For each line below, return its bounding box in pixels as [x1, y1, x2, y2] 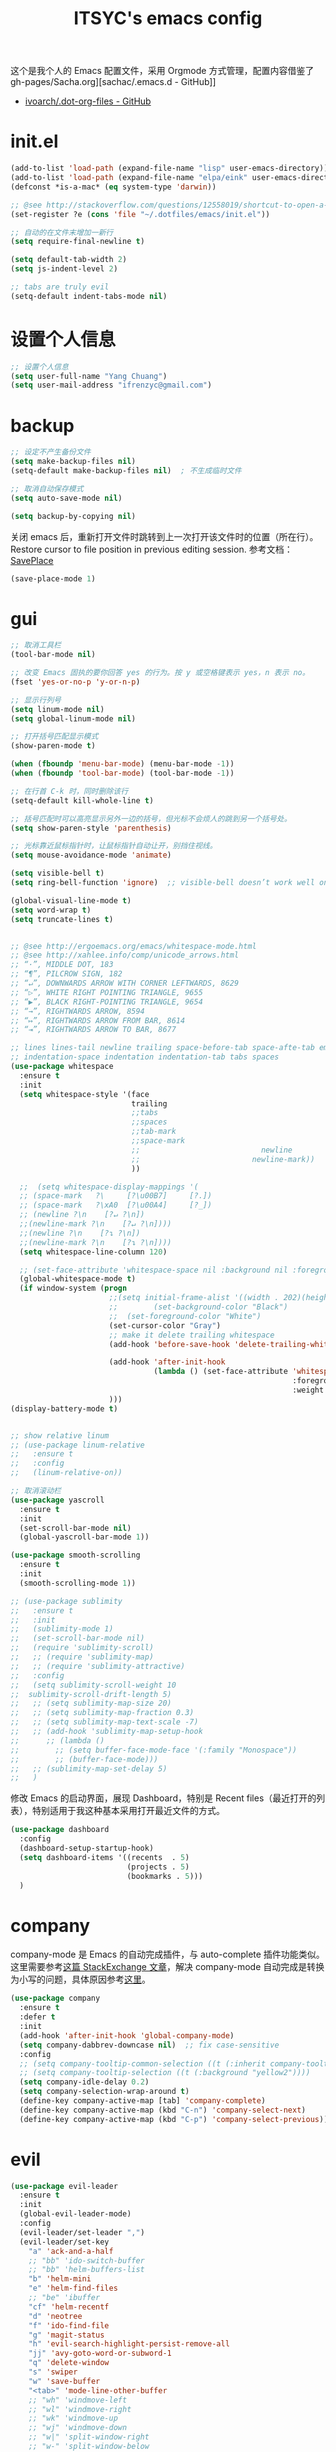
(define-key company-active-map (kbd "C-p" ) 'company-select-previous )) [19, 2114, 329, 2124]
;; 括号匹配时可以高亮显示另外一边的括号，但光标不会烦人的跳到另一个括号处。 [10, 813, 292, 824]
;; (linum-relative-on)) [10, 1468, 123, 1478]
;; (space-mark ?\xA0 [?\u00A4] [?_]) [19, 1200, 213, 1211]
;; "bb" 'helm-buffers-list [28, 2265, 145, 2275]
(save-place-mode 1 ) [10, 573, 97, 584]
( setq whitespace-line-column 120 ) [19, 1247, 168, 1257]
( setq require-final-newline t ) [10, 237, 145, 247]
